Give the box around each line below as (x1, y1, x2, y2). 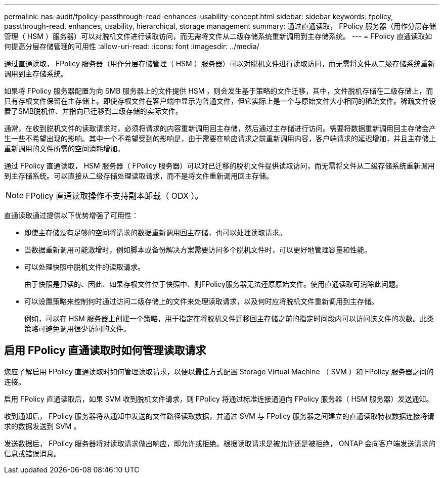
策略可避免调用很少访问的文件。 (24, 324, 130, 333)
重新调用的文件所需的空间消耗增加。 (4, 144, 124, 153)
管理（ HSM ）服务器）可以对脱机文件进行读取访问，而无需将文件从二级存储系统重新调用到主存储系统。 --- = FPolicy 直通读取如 (4, 32, 432, 40)
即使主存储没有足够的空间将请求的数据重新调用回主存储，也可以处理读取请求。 (24, 228, 286, 237)
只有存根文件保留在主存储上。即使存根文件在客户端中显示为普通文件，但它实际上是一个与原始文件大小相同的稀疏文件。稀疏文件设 (4, 97, 436, 105)
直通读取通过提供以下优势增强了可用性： (4, 211, 139, 220)
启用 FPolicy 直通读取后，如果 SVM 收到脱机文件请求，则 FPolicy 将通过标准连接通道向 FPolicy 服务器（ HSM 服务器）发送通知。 (4, 394, 433, 403)
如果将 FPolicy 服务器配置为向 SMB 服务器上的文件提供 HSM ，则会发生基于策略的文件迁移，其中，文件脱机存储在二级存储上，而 (4, 86, 433, 95)
